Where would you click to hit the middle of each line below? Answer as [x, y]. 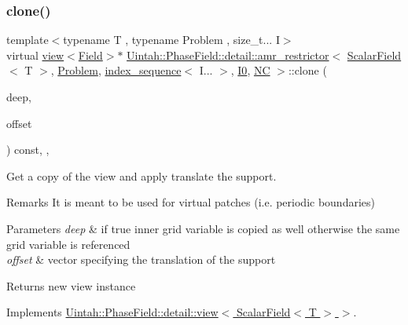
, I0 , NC [250, 70]
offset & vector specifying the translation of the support [141, 259]
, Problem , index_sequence [116, 70]
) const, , [28, 150]
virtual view [35, 55]
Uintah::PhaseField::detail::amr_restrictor [228, 55]
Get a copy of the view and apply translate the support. [142, 175]
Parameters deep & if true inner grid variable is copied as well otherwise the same [203, 228]
